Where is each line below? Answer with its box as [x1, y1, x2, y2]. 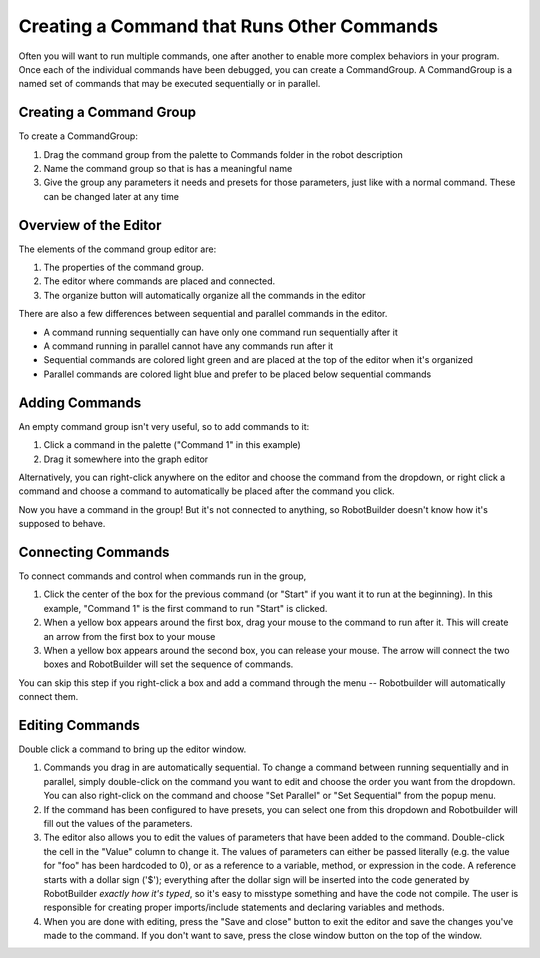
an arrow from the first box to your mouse [43, 630, 216, 642]
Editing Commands [18, 716, 140, 734]
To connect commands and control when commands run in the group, [18, 570, 307, 582]
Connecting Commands [18, 543, 170, 560]
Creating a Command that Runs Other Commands [18, 15, 439, 37]
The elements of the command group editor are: [18, 243, 217, 255]
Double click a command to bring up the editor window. [18, 743, 247, 755]
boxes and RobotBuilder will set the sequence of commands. [43, 658, 294, 670]
